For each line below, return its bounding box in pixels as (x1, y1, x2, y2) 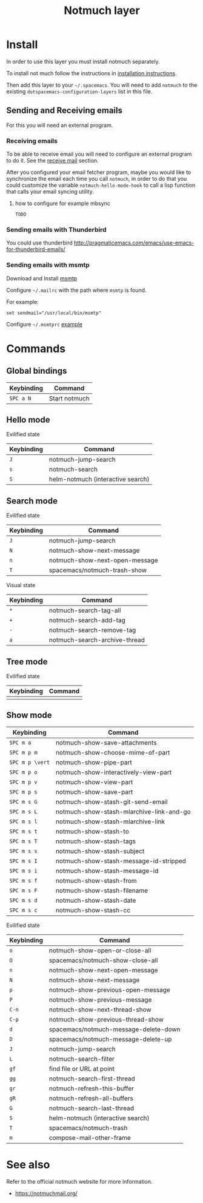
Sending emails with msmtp (6, 261, 90, 269)
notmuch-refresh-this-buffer (48, 1084, 135, 1093)
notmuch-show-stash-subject (55, 847, 145, 855)
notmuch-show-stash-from (55, 876, 138, 885)
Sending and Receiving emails (6, 106, 123, 116)
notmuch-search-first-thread (48, 1074, 135, 1083)
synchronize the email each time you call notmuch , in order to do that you (6, 175, 187, 183)
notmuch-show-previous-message (48, 996, 152, 1004)
